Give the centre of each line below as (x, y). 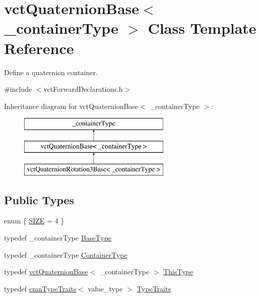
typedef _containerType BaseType (58, 238)
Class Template (202, 28)
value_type (105, 288)
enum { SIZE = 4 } (34, 221)
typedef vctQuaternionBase (46, 272)
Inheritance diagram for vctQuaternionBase (71, 106)
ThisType (178, 272)
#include (18, 89)
